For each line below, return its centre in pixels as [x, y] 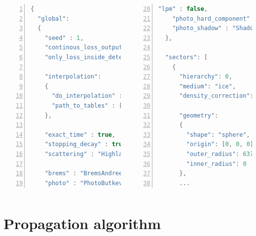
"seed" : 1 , [64, 38]
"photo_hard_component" [211, 19]
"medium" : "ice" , [208, 86]
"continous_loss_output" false [99, 48]
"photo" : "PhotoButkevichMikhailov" [107, 183]
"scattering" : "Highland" [89, 154]
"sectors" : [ [186, 57]
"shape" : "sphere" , [218, 135]
